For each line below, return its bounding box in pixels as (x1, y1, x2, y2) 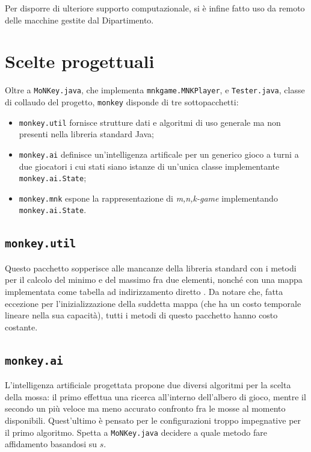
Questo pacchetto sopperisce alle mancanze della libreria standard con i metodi (5, 261, 297, 274)
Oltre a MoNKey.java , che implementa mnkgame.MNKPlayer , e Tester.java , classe (5, 84, 305, 96)
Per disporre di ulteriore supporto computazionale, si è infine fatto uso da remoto (5, 2, 305, 14)
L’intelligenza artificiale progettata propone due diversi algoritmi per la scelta (5, 379, 291, 391)
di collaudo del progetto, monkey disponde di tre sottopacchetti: (5, 95, 239, 108)
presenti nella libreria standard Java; (19, 128, 154, 140)
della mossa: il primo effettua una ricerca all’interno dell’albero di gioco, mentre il (5, 390, 306, 403)
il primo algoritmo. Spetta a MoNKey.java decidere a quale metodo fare (5, 426, 267, 438)
